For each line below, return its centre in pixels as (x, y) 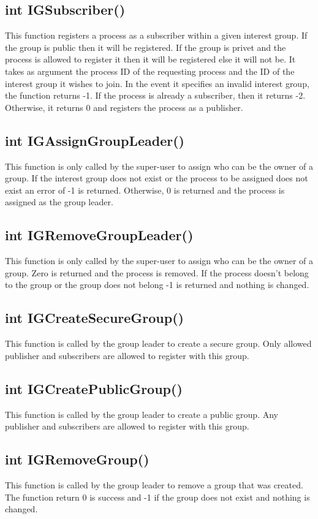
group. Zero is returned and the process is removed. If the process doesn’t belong (157, 272)
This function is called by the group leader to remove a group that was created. (154, 484)
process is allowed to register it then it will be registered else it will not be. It (150, 59)
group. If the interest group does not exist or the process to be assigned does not (157, 178)
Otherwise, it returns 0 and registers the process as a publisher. (124, 107)
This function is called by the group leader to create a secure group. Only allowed (158, 343)
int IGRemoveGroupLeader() (99, 235)
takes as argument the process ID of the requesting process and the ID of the (150, 71)
